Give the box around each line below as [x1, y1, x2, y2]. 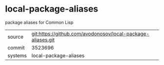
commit [7, 44, 25, 51]
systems [7, 52, 27, 59]
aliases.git [31, 36, 55, 43]
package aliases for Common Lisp [5, 19, 74, 25]
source [7, 33, 23, 40]
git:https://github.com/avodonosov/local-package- [31, 30, 150, 37]
